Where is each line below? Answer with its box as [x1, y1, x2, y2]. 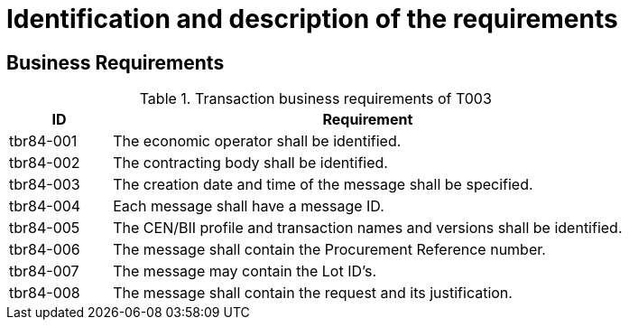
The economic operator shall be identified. [113, 132, 402, 151]
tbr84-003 [9, 175, 80, 194]
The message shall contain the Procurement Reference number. [113, 240, 546, 259]
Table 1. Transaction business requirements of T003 [139, 89, 492, 108]
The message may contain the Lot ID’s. [113, 262, 377, 281]
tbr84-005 [9, 219, 80, 238]
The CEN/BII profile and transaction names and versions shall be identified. [113, 219, 623, 238]
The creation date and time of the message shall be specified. [113, 175, 533, 194]
